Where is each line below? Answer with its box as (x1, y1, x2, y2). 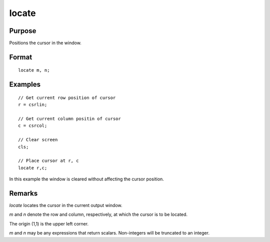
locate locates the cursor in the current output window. (9, 202, 122, 208)
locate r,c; (18, 165, 47, 170)
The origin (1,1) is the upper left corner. (9, 220, 89, 226)
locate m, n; (18, 68, 50, 73)
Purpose (9, 27, 36, 35)
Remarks (9, 189, 38, 197)
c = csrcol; (18, 123, 47, 129)
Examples (9, 80, 41, 89)
